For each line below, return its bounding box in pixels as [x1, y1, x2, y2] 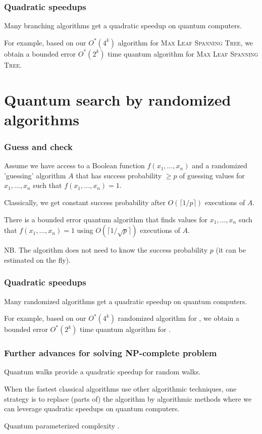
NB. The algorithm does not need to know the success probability [4, 245, 208, 255]
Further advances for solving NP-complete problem [4, 347, 217, 359]
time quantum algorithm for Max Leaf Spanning [108, 48, 258, 59]
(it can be [216, 245, 246, 255]
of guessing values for [179, 170, 245, 180]
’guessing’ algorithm [4, 170, 66, 180]
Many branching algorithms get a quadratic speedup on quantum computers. [4, 20, 242, 31]
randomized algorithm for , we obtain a [118, 313, 240, 323]
